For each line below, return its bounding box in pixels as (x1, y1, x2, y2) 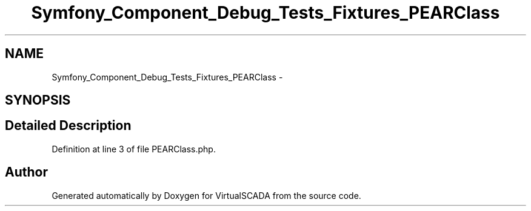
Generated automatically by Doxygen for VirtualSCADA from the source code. (52, 190, 361, 201)
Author (5, 164, 48, 180)
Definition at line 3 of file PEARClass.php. (52, 143, 216, 154)
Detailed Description (5, 118, 132, 134)
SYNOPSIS (5, 93, 71, 108)
